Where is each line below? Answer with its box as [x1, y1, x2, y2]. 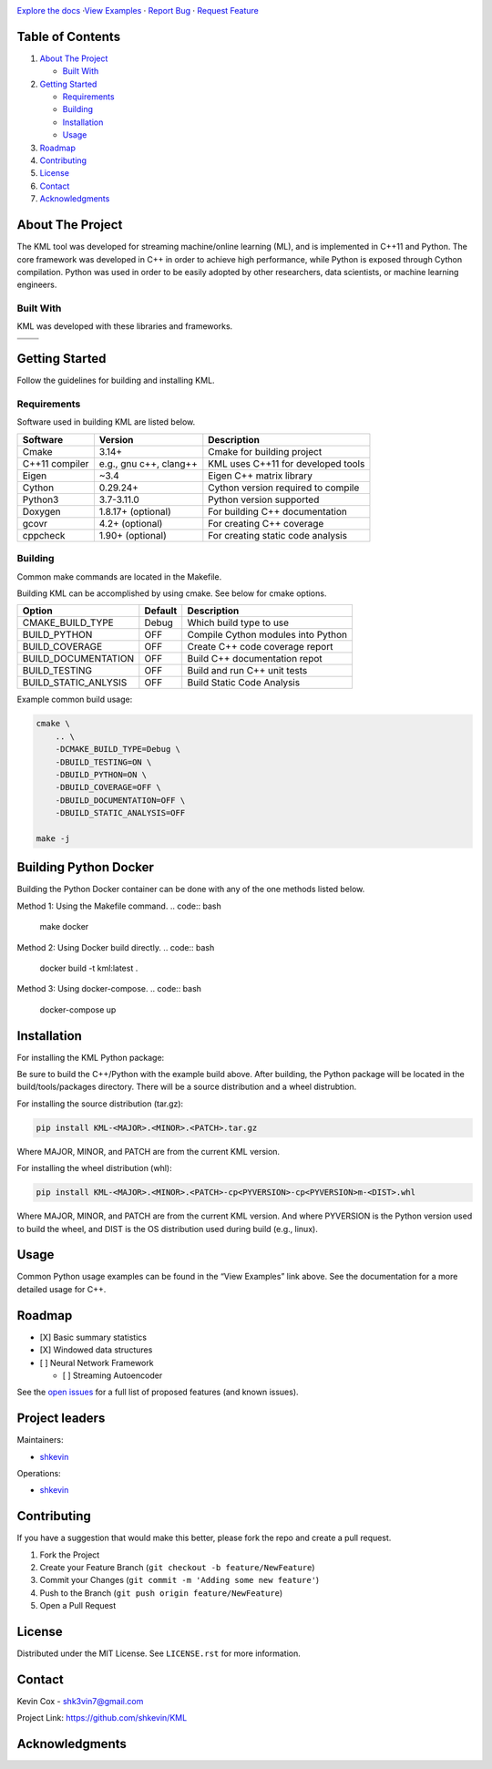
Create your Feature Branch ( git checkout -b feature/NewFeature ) [39, 1562, 315, 1573]
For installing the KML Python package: [16, 1052, 165, 1063]
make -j [36, 833, 70, 843]
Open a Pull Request [39, 1600, 117, 1611]
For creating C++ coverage [208, 517, 324, 530]
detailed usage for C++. [16, 1283, 107, 1294]
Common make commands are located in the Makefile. [16, 571, 222, 582]
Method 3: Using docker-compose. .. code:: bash [16, 983, 202, 994]
